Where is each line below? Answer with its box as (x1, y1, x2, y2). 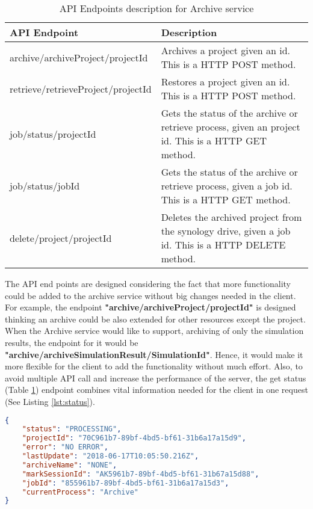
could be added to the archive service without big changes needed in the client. (5, 289, 296, 301)
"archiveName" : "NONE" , (22, 460, 117, 469)
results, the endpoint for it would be (5, 336, 138, 348)
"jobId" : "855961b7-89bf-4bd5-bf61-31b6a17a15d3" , (22, 478, 229, 487)
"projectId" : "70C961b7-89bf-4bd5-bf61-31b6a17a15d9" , (22, 434, 246, 443)
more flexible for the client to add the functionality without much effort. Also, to (5, 360, 303, 372)
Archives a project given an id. (161, 43, 291, 57)
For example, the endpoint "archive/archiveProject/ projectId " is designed (5, 301, 296, 313)
